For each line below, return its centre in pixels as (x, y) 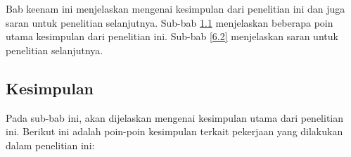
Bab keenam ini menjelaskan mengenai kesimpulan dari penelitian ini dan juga (175, 9)
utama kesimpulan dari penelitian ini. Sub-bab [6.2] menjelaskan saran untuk (172, 36)
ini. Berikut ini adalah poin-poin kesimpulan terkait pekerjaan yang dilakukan (174, 131)
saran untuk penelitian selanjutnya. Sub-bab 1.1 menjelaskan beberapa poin (170, 22)
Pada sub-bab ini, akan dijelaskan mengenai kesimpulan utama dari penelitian (175, 117)
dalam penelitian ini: (50, 145)
